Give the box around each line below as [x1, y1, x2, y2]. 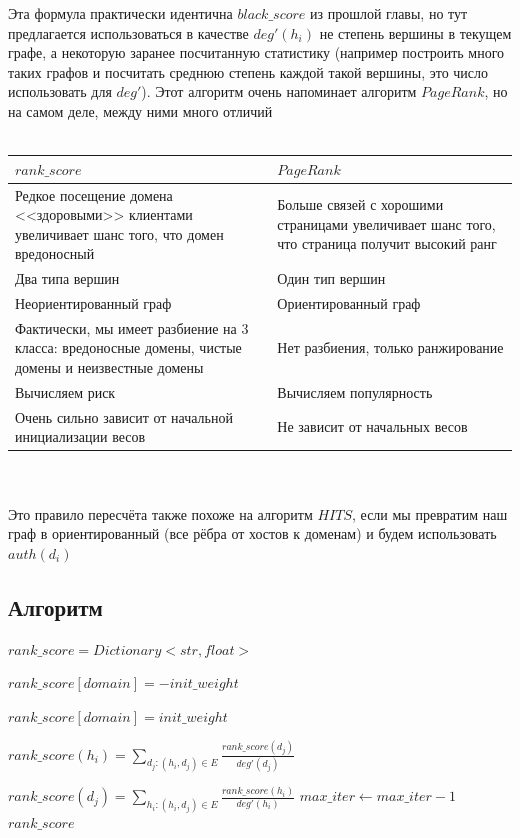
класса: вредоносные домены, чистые [15, 337, 242, 358]
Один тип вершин [277, 268, 386, 289]
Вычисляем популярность [277, 381, 433, 402]
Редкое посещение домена [15, 184, 173, 205]
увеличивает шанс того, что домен [15, 223, 224, 244]
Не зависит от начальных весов [277, 416, 468, 437]
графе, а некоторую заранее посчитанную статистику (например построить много [8, 42, 505, 63]
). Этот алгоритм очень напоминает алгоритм [141, 81, 417, 102]
